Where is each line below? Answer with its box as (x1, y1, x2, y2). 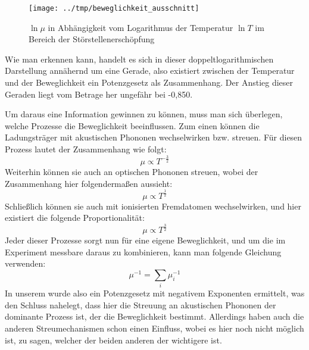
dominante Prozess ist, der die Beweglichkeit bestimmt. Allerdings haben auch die (5, 310, 304, 323)
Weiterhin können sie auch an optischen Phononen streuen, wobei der (5, 165, 258, 177)
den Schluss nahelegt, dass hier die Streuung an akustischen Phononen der (5, 298, 276, 311)
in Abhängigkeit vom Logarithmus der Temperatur (48, 21, 233, 33)
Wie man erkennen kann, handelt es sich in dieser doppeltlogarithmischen (5, 52, 274, 65)
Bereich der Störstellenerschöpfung (29, 33, 155, 45)
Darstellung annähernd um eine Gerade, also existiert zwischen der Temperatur (5, 64, 295, 77)
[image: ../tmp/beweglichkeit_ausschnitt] (29, 4, 199, 12)
